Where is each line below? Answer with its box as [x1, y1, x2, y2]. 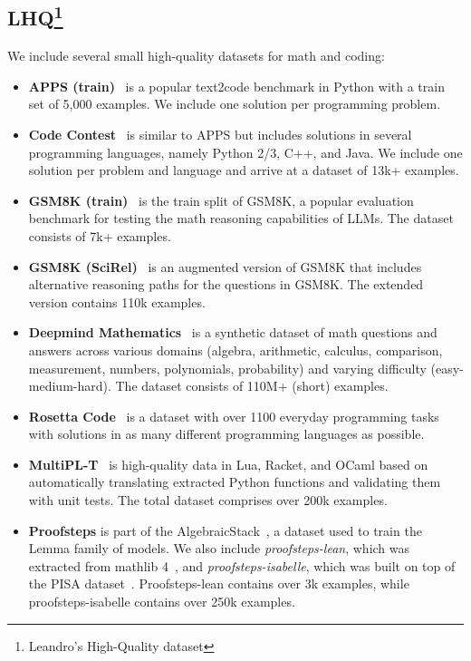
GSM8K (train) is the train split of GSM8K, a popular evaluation [28, 190, 414, 209]
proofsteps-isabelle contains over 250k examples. [28, 592, 295, 611]
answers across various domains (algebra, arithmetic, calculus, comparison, [28, 340, 443, 359]
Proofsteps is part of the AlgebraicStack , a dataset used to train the [28, 520, 422, 539]
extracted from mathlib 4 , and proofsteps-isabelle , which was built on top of [28, 556, 456, 575]
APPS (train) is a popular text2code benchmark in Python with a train [28, 76, 445, 95]
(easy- [430, 358, 464, 377]
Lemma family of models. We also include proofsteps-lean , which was [28, 539, 410, 558]
